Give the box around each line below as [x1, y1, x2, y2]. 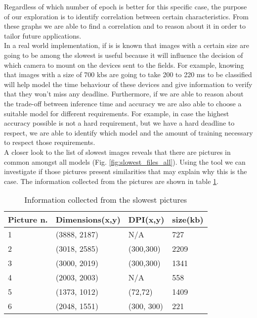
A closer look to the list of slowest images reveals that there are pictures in [4, 146, 231, 157]
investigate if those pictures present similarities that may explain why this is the [4, 166, 247, 177]
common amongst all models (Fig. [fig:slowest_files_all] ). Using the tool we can [4, 156, 246, 167]
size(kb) [172, 214, 204, 226]
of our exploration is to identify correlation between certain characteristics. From [4, 11, 249, 21]
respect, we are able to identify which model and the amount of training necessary [4, 127, 253, 137]
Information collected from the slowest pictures [24, 194, 187, 206]
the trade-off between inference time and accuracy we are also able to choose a [4, 98, 242, 108]
